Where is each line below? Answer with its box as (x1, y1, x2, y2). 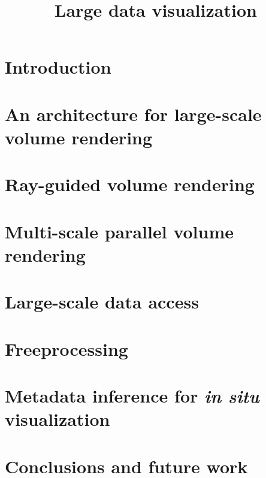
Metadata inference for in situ (5, 383, 259, 408)
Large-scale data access (5, 289, 199, 314)
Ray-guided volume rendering (5, 172, 255, 196)
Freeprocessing (5, 336, 128, 361)
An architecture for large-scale (5, 101, 262, 126)
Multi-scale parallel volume (5, 219, 234, 243)
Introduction (5, 55, 111, 79)
